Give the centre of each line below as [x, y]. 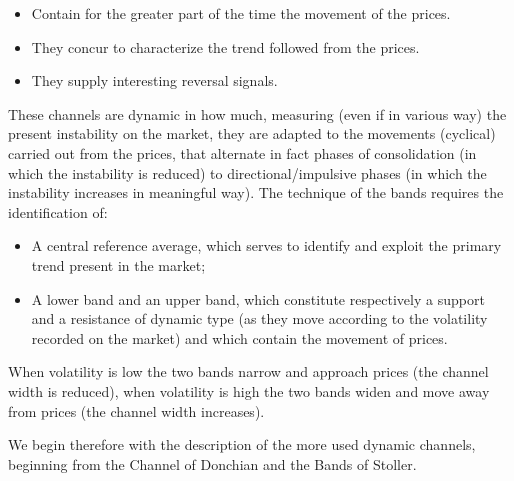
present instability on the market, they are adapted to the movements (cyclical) [252, 133]
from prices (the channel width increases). [136, 410]
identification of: [58, 211]
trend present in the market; [118, 264]
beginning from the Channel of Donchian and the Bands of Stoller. [212, 463]
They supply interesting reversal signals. [154, 80]
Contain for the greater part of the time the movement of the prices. [241, 13]
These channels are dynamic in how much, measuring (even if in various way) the [257, 113]
